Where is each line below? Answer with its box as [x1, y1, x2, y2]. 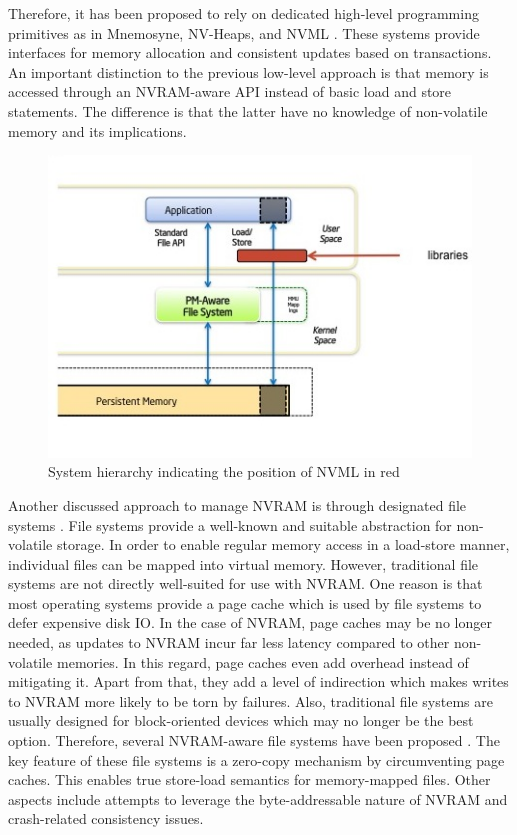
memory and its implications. [8, 120, 187, 141]
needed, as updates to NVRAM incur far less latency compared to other [8, 632, 450, 653]
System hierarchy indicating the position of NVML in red [48, 461, 400, 482]
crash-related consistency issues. [8, 808, 204, 829]
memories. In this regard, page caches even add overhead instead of [56, 651, 469, 672]
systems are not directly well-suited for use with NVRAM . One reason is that [8, 573, 483, 594]
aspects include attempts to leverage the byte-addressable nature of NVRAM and [8, 788, 508, 809]
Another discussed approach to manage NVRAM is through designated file [8, 494, 467, 515]
